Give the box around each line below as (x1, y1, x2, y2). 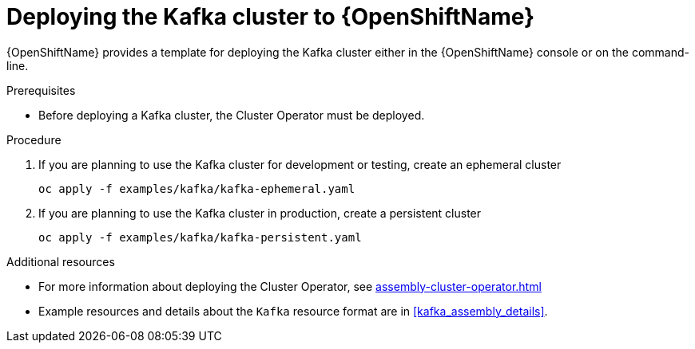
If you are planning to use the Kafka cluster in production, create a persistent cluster (38, 206, 482, 220)
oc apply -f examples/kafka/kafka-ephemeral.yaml (38, 182, 355, 195)
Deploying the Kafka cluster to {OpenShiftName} (6, 3, 535, 30)
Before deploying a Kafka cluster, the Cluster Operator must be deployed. (38, 108, 425, 122)
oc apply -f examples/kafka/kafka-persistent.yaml (38, 230, 362, 244)
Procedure (6, 132, 62, 147)
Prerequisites (6, 83, 76, 97)
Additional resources (6, 254, 115, 269)
